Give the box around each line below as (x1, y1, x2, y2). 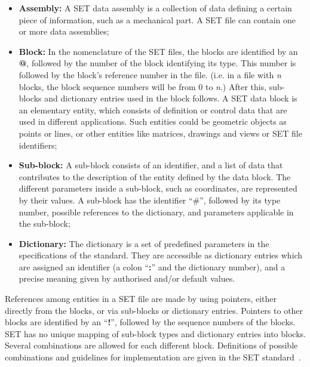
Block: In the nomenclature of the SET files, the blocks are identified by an (19, 45, 298, 57)
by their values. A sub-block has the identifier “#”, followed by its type (19, 193, 281, 206)
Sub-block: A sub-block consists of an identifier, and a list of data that (19, 159, 283, 171)
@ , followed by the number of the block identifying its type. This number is (19, 57, 296, 69)
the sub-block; (19, 217, 70, 230)
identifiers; (19, 138, 57, 151)
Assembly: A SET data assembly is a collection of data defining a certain (19, 2, 292, 14)
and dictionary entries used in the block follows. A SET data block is (44, 92, 297, 104)
